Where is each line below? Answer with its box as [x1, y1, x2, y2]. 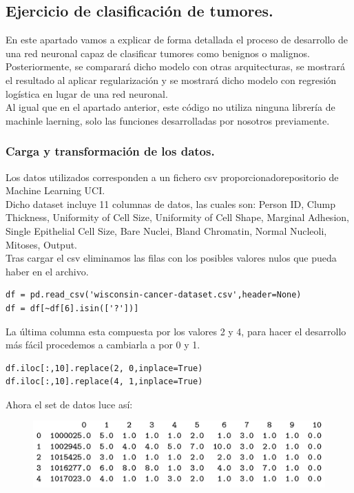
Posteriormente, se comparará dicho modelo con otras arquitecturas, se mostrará [6, 59, 345, 74]
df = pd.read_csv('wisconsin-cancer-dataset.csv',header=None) [6, 290, 302, 300]
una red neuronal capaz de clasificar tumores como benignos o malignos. [6, 45, 310, 60]
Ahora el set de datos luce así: [6, 397, 133, 411]
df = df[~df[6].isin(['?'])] [6, 303, 139, 313]
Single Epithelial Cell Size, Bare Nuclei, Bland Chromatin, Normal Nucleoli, [6, 223, 327, 238]
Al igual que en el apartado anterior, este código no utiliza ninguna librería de [6, 100, 335, 114]
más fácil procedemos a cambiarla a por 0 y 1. [6, 337, 200, 352]
